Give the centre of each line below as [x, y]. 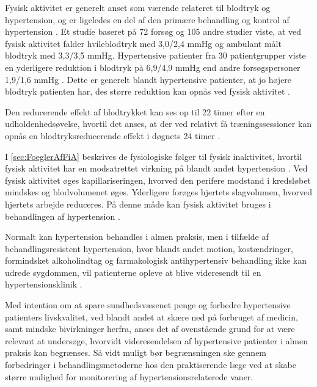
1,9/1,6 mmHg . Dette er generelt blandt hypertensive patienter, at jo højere [148, 79]
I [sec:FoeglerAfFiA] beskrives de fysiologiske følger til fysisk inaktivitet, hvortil [154, 156]
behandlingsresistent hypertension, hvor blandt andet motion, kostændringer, [149, 248]
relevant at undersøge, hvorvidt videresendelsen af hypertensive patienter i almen [156, 340]
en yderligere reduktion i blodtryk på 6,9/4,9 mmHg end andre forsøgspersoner [153, 67]
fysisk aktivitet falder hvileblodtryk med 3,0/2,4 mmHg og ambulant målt [143, 43]
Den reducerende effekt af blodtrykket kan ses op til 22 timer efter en [135, 111]
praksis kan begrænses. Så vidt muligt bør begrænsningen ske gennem [136, 353]
